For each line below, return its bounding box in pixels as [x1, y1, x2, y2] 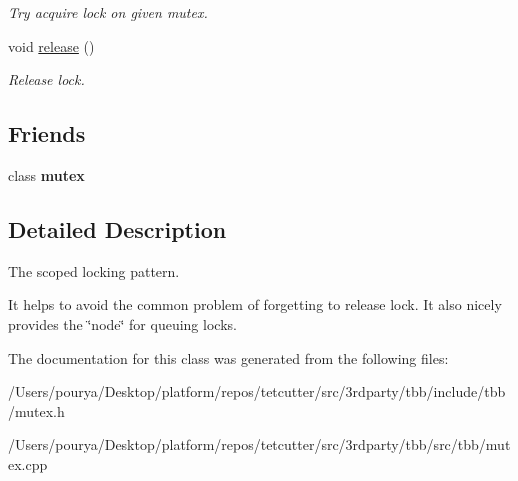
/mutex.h [8, 400, 65, 421]
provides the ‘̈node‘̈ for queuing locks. [8, 313, 237, 334]
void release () [8, 35, 95, 56]
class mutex [8, 164, 85, 185]
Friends [8, 118, 86, 149]
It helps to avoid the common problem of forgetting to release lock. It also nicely [8, 294, 502, 315]
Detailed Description [8, 213, 227, 244]
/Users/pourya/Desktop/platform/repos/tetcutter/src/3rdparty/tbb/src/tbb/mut [8, 434, 511, 455]
